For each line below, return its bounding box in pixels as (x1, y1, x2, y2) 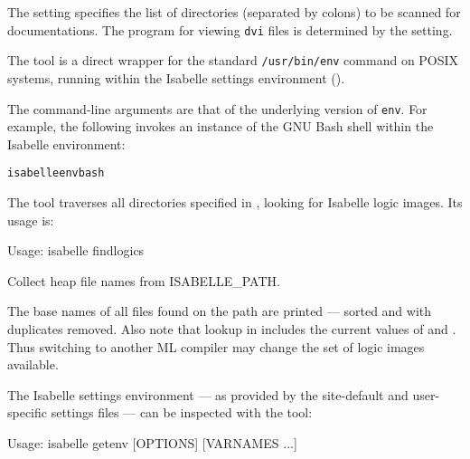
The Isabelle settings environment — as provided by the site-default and (7, 385, 409, 404)
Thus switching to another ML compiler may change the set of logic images (7, 337, 425, 356)
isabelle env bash (7, 167, 105, 180)
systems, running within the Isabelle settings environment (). (7, 68, 345, 87)
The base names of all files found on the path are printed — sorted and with (7, 301, 432, 320)
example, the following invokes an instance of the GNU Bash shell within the (7, 117, 434, 136)
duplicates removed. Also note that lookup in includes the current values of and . (7, 319, 456, 338)
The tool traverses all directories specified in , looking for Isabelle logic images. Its (7, 193, 463, 211)
